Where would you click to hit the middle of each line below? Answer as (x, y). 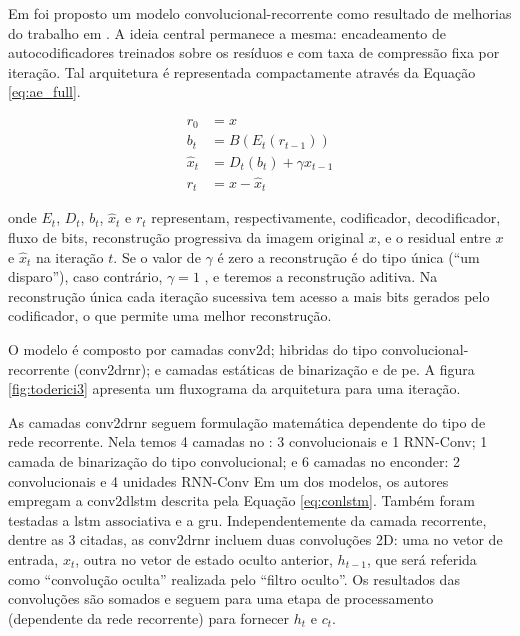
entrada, (33, 558)
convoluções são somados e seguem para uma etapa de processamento (221, 598)
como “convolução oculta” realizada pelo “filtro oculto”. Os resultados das (234, 578)
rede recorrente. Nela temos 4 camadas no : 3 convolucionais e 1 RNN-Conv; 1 (248, 441)
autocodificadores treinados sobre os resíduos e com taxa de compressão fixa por (254, 52)
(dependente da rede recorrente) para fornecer (149, 617)
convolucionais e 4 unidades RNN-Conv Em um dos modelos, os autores (228, 480)
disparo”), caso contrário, (85, 276)
